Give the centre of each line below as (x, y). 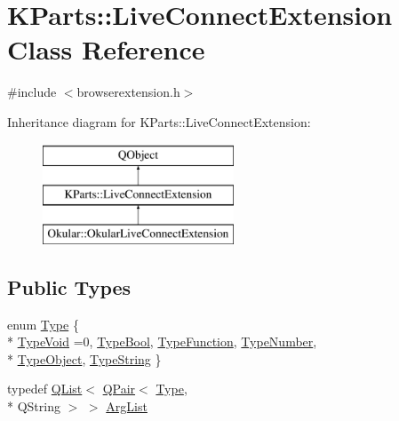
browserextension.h (128, 92)
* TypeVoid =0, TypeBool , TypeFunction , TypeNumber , (162, 342)
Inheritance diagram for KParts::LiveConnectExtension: (159, 121)
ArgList (127, 406)
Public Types (69, 286)
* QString (34, 406)
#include (32, 92)
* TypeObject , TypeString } (84, 358)
